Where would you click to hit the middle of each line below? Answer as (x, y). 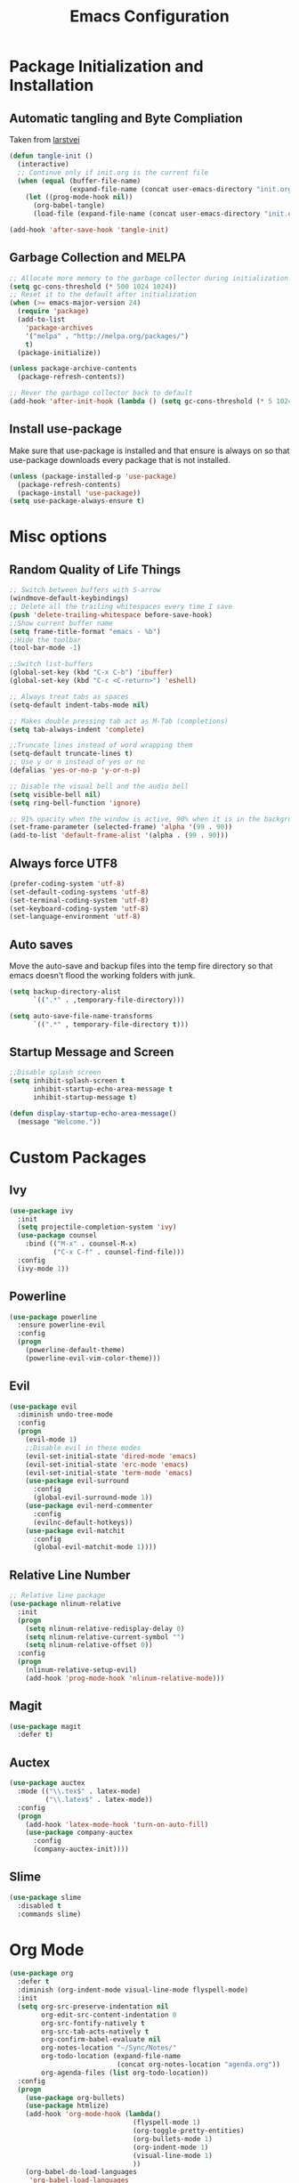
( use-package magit (45, 1726)
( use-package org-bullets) (75, 2098)
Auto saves (41, 944)
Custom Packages (78, 1157)
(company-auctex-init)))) (81, 1849)
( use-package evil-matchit (75, 1530)
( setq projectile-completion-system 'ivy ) (97, 1227)
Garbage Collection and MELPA (98, 258)
